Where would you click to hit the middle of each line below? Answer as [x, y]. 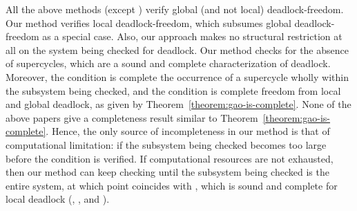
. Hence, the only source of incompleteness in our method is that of [188, 131]
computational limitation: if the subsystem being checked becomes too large [166, 144]
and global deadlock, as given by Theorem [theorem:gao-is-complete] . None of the [178, 104]
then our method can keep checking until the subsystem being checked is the [167, 172]
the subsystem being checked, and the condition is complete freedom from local [173, 90]
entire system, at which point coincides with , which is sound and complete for [172, 185]
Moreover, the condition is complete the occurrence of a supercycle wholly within [177, 76]
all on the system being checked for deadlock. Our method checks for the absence [177, 49]
